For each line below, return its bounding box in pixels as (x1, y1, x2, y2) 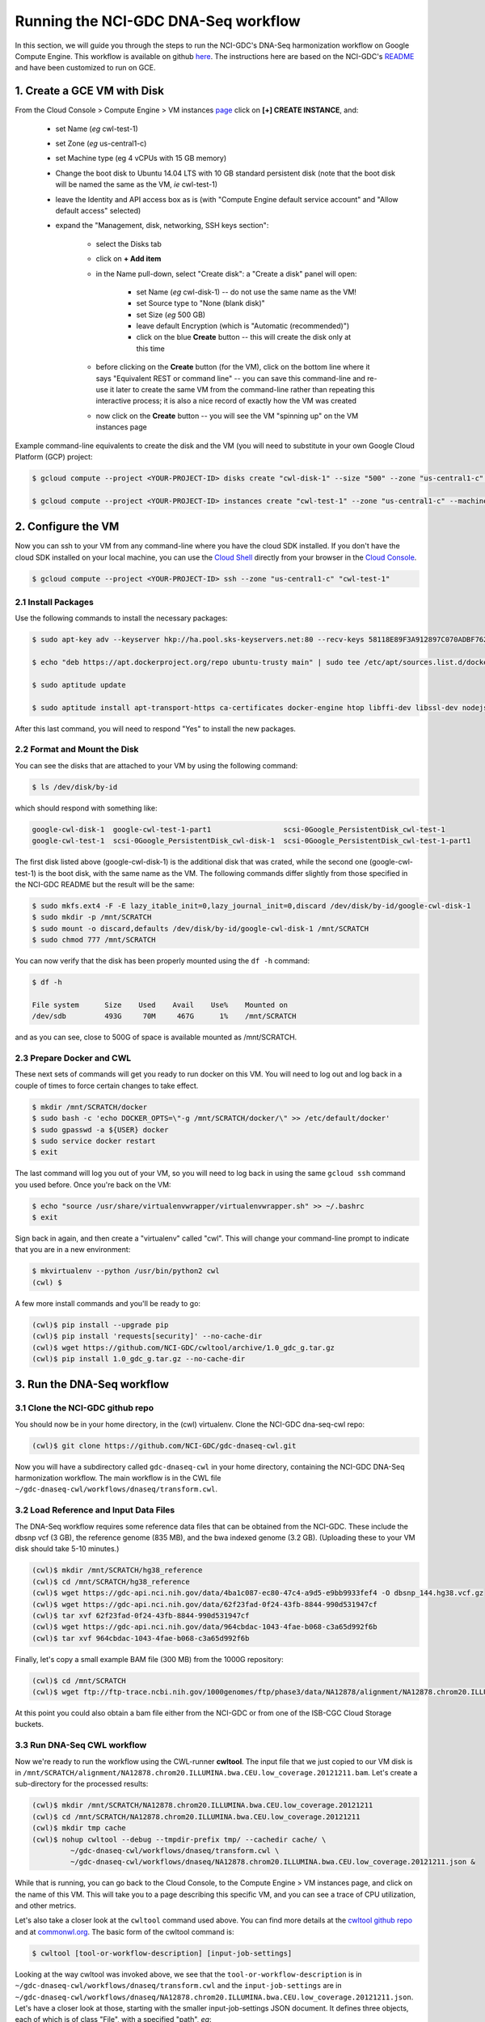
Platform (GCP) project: (15, 452, 93, 461)
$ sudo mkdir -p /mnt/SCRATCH (32, 912, 152, 922)
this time (136, 344, 165, 353)
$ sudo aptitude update (32, 680, 127, 689)
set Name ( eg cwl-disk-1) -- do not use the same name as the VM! (136, 287, 357, 297)
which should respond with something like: (15, 803, 158, 813)
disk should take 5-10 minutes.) (15, 1544, 120, 1554)
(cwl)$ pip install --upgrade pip (32, 1320, 169, 1330)
